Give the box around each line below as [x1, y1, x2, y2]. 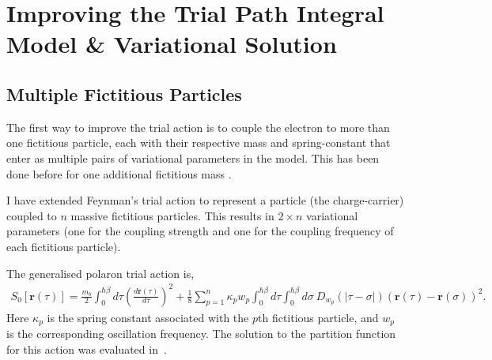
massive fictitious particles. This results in [70, 207, 274, 223]
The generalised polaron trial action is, [6, 264, 195, 281]
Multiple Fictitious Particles [6, 81, 242, 106]
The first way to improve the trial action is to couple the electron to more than [6, 118, 390, 135]
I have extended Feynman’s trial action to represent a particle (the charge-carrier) [6, 192, 404, 208]
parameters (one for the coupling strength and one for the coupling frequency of [6, 223, 394, 239]
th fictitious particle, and [258, 309, 379, 325]
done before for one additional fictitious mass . [6, 165, 232, 182]
